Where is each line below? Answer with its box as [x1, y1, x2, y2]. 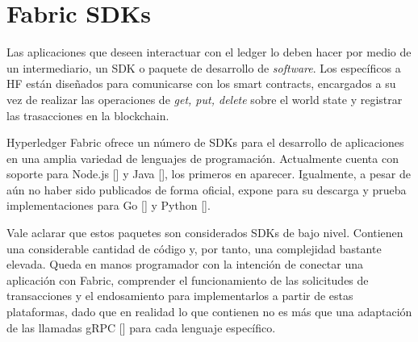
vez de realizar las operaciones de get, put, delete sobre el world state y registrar [6, 90, 403, 107]
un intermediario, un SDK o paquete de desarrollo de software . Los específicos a [6, 59, 401, 76]
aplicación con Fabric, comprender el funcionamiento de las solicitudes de [6, 271, 369, 288]
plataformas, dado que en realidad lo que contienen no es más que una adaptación [6, 303, 412, 320]
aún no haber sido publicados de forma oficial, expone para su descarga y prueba [6, 181, 407, 198]
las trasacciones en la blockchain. [6, 106, 169, 123]
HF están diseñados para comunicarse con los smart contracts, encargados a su [6, 75, 396, 92]
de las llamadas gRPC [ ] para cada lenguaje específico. [6, 319, 276, 336]
